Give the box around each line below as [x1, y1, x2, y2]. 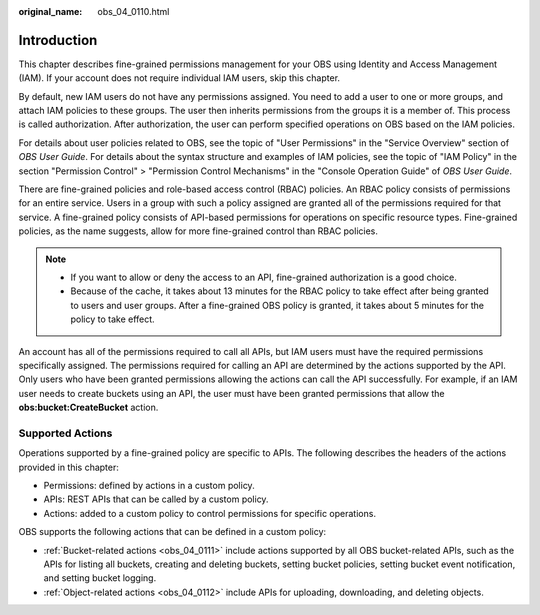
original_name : [18, 6, 83, 17]
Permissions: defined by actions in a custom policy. [43, 480, 255, 492]
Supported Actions [18, 426, 113, 440]
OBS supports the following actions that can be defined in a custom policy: [18, 526, 327, 538]
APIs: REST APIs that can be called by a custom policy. [43, 493, 269, 505]
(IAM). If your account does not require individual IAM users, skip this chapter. [18, 72, 340, 84]
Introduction [18, 31, 98, 49]
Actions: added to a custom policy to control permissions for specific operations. [43, 507, 377, 519]
